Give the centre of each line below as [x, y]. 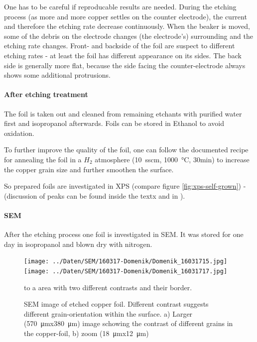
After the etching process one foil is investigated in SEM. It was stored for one [124, 234]
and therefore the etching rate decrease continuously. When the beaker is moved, [127, 26]
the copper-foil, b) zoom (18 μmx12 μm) [86, 333]
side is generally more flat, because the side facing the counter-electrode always [125, 65]
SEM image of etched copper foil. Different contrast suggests [116, 304]
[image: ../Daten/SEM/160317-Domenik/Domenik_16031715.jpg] [126, 262]
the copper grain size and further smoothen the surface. [89, 169]
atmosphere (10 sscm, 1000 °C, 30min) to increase [172, 159]
